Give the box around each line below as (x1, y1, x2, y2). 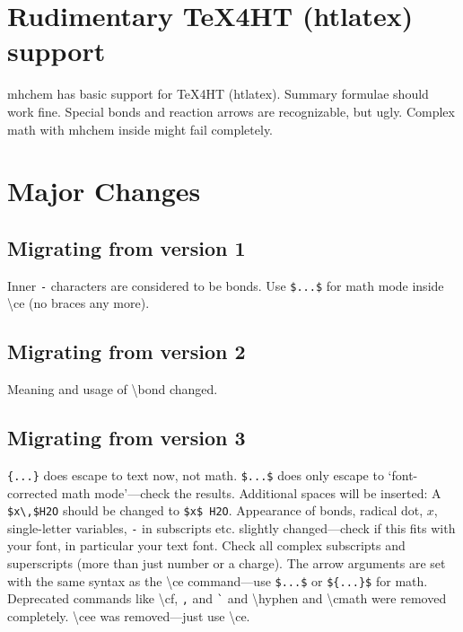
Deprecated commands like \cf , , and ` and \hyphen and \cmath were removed (7, 589, 447, 608)
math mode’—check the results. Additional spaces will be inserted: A (61, 483, 441, 502)
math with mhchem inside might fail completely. (7, 119, 274, 138)
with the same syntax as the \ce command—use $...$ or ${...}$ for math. (7, 571, 428, 590)
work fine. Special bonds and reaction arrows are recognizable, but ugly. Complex (7, 101, 455, 120)
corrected (7, 483, 58, 502)
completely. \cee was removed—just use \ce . (7, 606, 250, 625)
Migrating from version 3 (7, 424, 246, 452)
